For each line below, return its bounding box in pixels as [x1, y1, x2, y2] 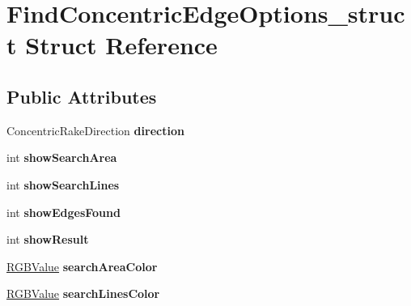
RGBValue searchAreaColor [6, 257, 158, 274]
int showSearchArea [6, 149, 117, 166]
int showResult [6, 231, 89, 248]
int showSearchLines [6, 176, 120, 193]
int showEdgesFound [6, 203, 121, 220]
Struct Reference [25, 28, 218, 62]
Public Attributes [6, 83, 157, 108]
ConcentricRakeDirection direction [6, 121, 184, 138]
